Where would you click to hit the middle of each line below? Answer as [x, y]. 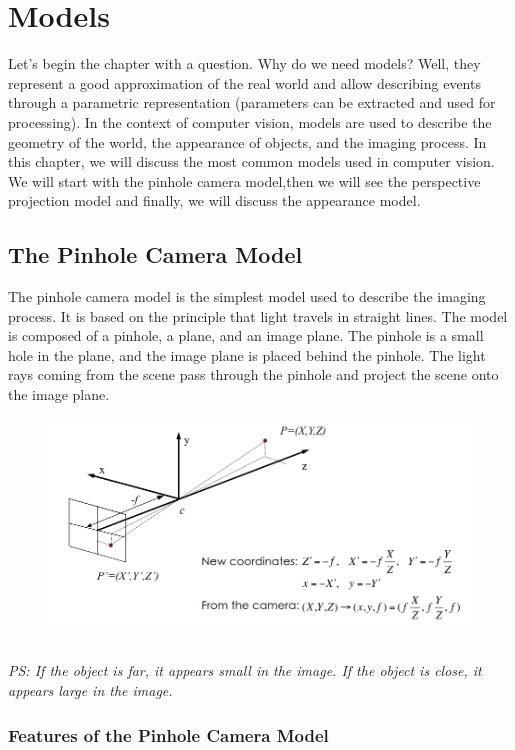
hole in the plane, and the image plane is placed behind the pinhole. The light [247, 354]
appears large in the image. [90, 689]
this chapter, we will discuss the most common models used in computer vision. [251, 161]
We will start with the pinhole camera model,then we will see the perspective [244, 180]
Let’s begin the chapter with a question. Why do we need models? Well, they [244, 63]
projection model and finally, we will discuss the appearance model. [214, 200]
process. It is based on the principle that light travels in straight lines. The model [258, 315]
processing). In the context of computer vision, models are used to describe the [250, 121]
